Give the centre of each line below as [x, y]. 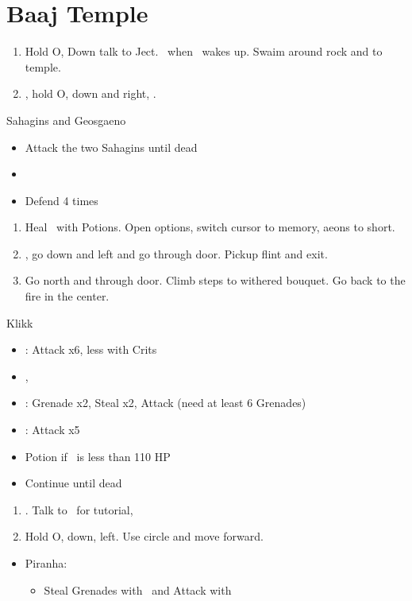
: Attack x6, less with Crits [91, 349]
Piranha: [46, 563]
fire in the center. [67, 296]
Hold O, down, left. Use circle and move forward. [144, 536]
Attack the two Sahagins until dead [111, 147]
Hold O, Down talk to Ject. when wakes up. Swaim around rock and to [204, 51]
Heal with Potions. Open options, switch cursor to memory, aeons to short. [210, 227]
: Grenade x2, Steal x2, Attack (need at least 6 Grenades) [166, 403]
